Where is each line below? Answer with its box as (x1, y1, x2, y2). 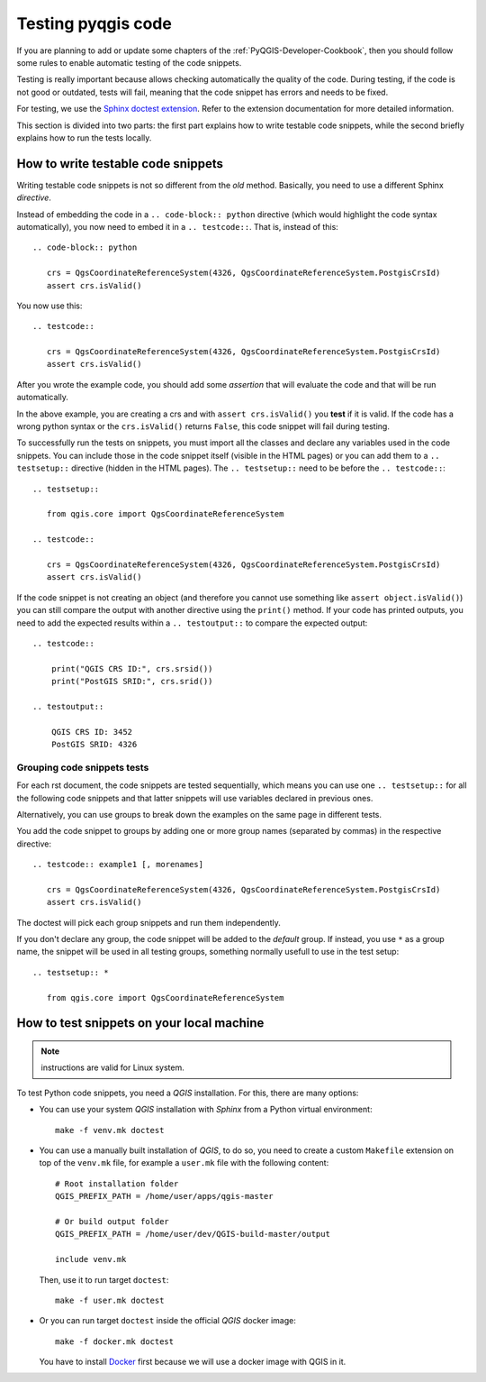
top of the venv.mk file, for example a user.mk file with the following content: (39, 1158, 329, 1168)
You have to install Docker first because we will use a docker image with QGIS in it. (39, 1357, 346, 1368)
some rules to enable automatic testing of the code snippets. (16, 57, 242, 68)
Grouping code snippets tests (16, 761, 149, 773)
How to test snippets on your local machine (16, 1015, 265, 1031)
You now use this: (16, 300, 83, 311)
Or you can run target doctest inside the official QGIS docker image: (39, 1315, 296, 1326)
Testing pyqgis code (16, 14, 173, 33)
